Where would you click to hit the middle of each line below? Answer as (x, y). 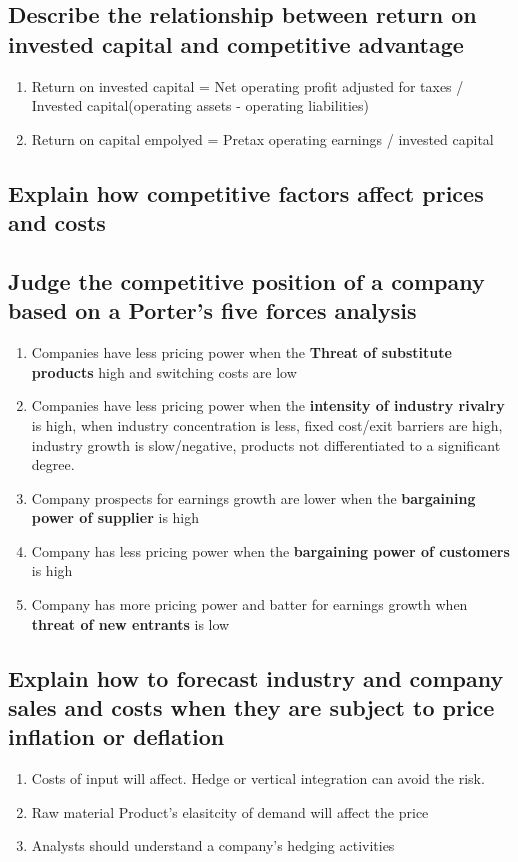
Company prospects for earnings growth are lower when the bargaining (253, 497)
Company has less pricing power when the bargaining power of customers (270, 550)
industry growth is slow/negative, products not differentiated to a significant (266, 444)
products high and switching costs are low (164, 371)
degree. (53, 464)
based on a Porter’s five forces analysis (212, 310)
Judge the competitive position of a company (246, 280)
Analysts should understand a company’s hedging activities (213, 845)
